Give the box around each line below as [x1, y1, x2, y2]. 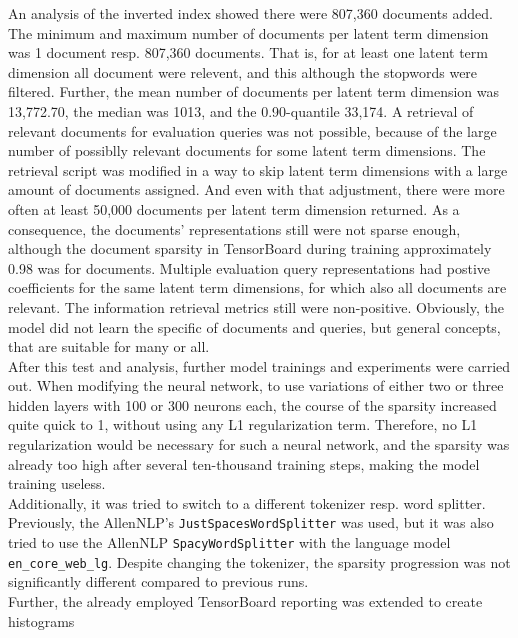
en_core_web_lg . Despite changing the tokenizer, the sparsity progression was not [8, 551, 511, 572]
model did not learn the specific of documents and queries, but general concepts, [8, 316, 501, 337]
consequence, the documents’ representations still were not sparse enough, [8, 218, 461, 239]
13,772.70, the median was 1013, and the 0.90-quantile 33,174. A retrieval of [8, 100, 474, 121]
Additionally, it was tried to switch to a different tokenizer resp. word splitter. [8, 492, 486, 513]
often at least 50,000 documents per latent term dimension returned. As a [8, 198, 460, 219]
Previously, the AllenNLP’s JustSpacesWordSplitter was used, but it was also [8, 512, 494, 533]
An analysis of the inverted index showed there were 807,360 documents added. [8, 3, 493, 23]
